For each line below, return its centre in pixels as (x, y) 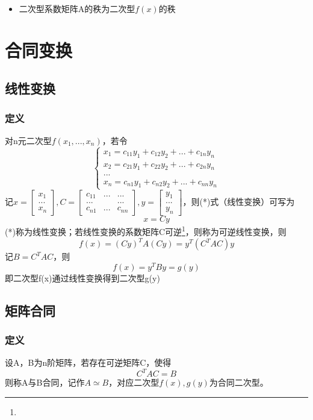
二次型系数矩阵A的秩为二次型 (77, 8)
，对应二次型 (134, 382)
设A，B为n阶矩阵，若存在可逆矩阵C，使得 (88, 362)
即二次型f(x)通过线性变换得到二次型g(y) (82, 277)
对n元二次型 (28, 140)
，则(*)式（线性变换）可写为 (239, 201)
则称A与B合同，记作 (45, 382)
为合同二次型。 (239, 382)
